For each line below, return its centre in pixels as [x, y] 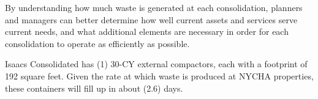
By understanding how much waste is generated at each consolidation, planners [154, 7]
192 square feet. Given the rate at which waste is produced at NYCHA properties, [159, 75]
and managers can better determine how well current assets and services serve [151, 19]
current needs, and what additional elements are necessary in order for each [147, 31]
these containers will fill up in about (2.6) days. [94, 88]
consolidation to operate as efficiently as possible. [97, 43]
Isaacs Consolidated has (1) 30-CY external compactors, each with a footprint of [156, 64]
